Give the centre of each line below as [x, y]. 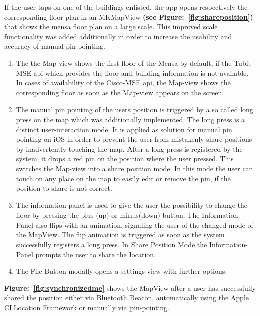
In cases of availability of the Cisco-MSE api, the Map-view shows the [123, 83]
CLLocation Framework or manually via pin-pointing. [87, 308]
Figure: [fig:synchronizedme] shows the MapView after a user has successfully [130, 288]
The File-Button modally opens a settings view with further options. [121, 271]
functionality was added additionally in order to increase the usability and [118, 36]
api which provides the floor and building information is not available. [141, 73]
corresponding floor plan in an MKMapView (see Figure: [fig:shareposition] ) [129, 16]
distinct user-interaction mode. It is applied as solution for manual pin [124, 129]
